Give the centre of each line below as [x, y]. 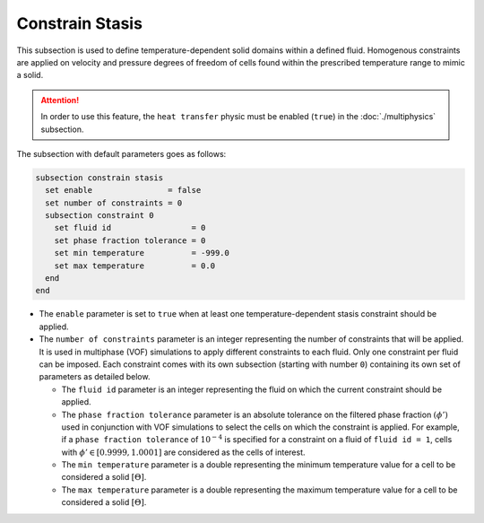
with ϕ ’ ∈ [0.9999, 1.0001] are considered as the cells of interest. [183, 452]
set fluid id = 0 [130, 228]
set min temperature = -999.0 [142, 253]
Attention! [60, 100]
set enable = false [123, 190]
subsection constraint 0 [99, 216]
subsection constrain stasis [99, 178]
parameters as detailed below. [95, 377]
